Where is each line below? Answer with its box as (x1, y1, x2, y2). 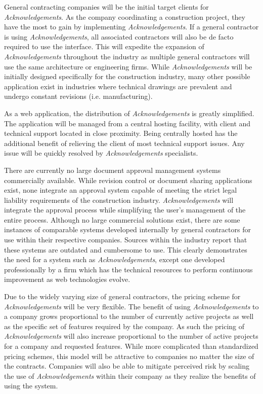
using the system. (4, 380, 58, 391)
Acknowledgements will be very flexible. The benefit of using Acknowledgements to (4, 301, 259, 311)
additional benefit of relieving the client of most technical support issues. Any (4, 137, 245, 148)
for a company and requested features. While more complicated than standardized (4, 341, 258, 351)
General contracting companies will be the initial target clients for (4, 2, 209, 12)
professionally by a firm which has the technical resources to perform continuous (4, 264, 253, 274)
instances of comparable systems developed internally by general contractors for (4, 224, 251, 235)
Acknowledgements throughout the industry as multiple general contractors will (4, 51, 250, 61)
